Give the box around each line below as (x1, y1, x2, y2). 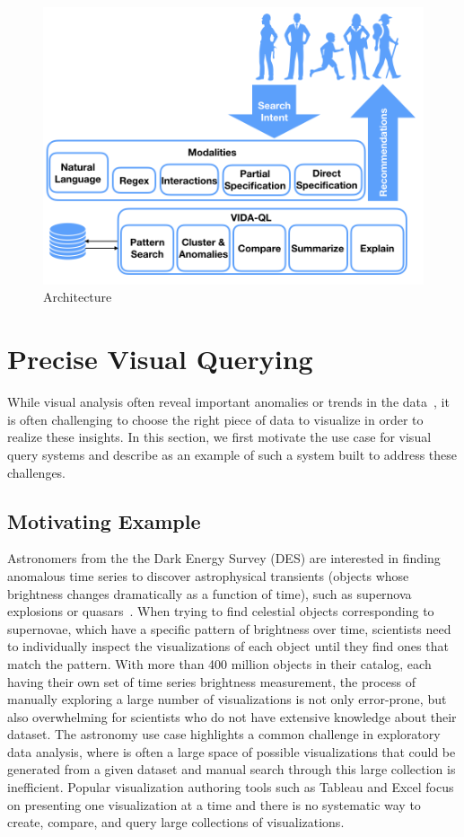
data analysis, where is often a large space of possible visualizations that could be (7, 742, 456, 761)
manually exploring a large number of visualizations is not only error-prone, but (7, 690, 447, 709)
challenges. (7, 463, 66, 481)
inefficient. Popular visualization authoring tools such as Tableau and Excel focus (7, 778, 454, 797)
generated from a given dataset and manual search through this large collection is (7, 760, 456, 779)
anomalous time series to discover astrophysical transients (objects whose (7, 566, 409, 585)
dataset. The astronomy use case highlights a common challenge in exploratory (7, 725, 441, 744)
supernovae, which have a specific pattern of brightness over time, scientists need (7, 619, 451, 638)
